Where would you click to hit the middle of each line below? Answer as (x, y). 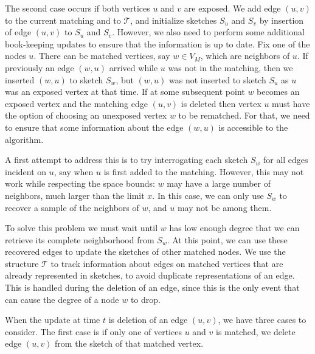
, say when (74, 171)
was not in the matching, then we (230, 67)
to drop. (145, 299)
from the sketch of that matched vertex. (129, 343)
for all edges (286, 160)
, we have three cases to (262, 320)
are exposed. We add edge (232, 8)
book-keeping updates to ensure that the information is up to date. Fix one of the (157, 43)
